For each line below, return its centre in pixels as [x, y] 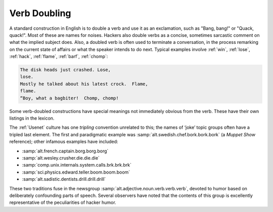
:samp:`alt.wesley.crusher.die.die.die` [61, 158]
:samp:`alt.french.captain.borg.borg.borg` [65, 151]
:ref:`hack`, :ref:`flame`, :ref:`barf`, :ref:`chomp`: [59, 57]
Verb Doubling [40, 13]
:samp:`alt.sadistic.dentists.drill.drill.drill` [64, 179]
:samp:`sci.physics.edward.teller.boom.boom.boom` [76, 172]
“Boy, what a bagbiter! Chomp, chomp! [69, 98]
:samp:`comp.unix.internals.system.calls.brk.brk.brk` [77, 165]
